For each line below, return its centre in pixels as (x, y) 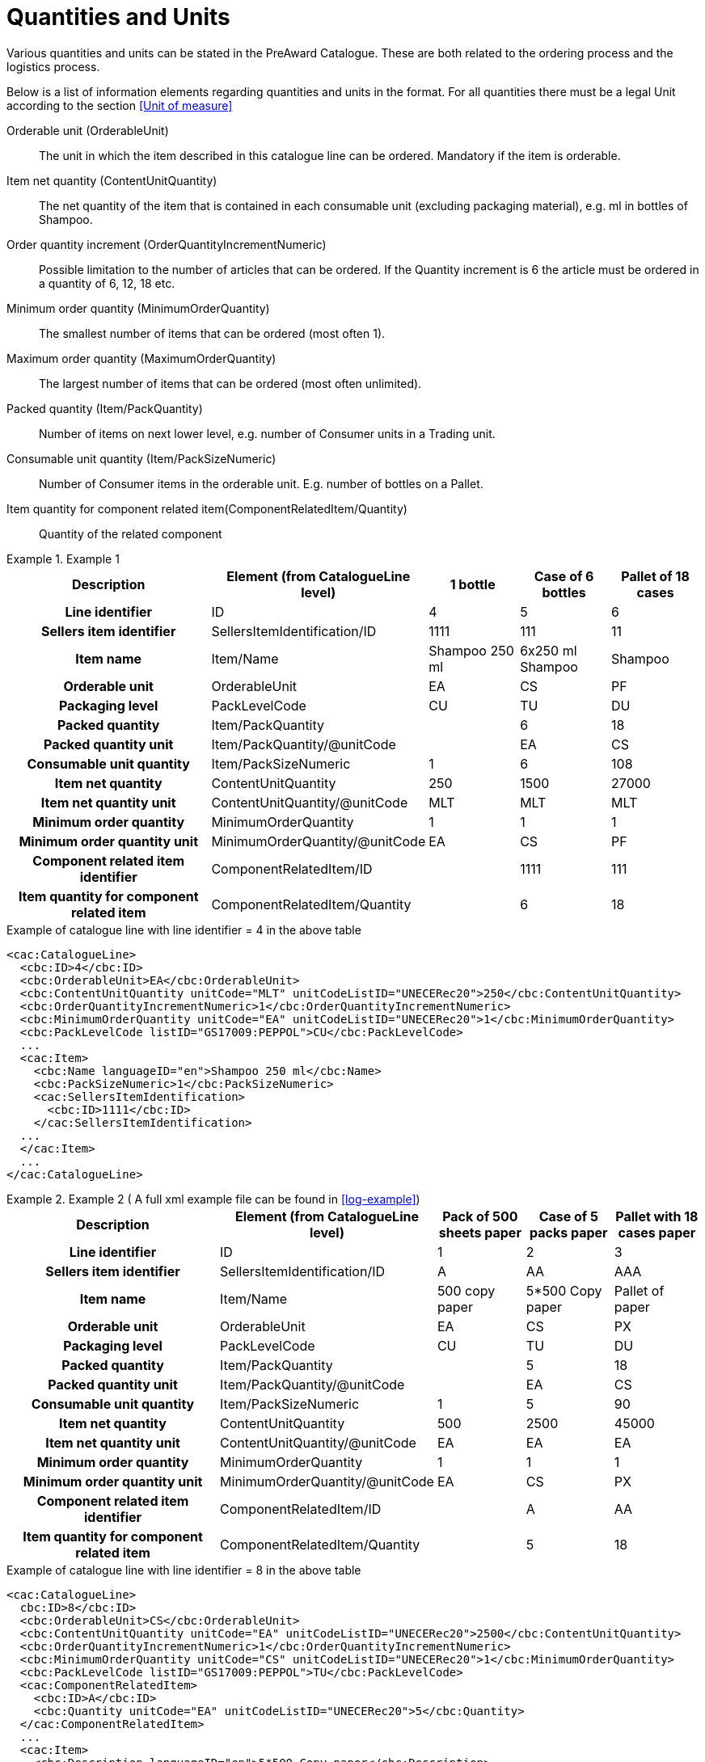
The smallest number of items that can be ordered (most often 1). (212, 333)
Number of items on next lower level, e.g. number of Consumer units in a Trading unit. (267, 433)
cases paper (657, 1232)
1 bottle (473, 584)
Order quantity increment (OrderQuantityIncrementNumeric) (167, 244)
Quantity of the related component (131, 533)
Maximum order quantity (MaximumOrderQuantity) (141, 358)
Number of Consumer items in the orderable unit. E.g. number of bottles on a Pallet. (261, 483)
